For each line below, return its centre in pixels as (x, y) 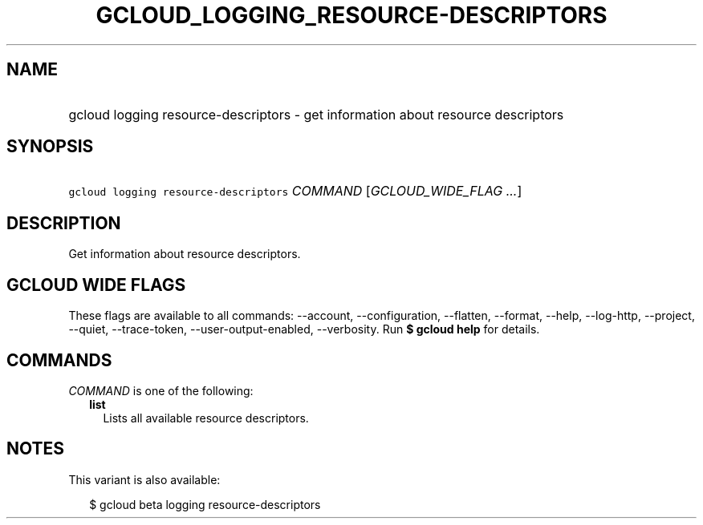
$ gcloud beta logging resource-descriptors (205, 504)
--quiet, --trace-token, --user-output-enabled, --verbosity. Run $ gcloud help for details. (304, 329)
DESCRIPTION (64, 223)
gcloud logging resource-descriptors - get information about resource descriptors (316, 114)
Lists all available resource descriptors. (206, 418)
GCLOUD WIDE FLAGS (96, 285)
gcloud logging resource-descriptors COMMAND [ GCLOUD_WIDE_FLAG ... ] (295, 191)
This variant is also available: (144, 479)
